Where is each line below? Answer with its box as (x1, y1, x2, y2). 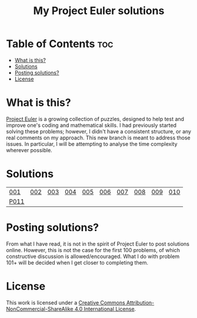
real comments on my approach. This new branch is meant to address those (6, 134, 191, 141)
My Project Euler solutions (33, 4, 165, 18)
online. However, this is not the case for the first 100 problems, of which (6, 246, 181, 253)
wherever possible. (6, 146, 53, 153)
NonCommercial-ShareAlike (6, 305, 74, 312)
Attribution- (126, 299, 155, 306)
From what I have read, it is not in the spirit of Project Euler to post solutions (6, 240, 190, 247)
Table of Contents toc (6, 37, 113, 51)
